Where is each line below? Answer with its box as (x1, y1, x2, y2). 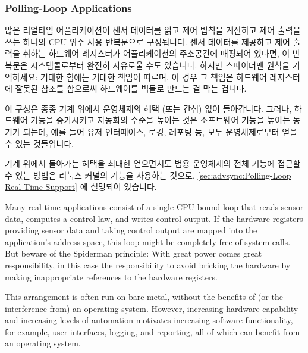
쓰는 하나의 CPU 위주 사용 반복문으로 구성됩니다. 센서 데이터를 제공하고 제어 (5, 35, 290, 48)
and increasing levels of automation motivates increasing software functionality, (5, 314, 293, 326)
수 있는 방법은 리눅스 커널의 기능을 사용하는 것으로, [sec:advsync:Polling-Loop (5, 168, 291, 181)
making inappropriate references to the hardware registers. (5, 270, 218, 283)
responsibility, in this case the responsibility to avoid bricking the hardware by (5, 258, 291, 271)
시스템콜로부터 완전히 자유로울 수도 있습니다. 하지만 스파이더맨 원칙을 (30, 59, 290, 71)
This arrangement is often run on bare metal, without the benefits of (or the (5, 290, 283, 303)
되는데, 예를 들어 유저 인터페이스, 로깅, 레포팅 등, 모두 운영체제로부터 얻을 (23, 125, 297, 138)
